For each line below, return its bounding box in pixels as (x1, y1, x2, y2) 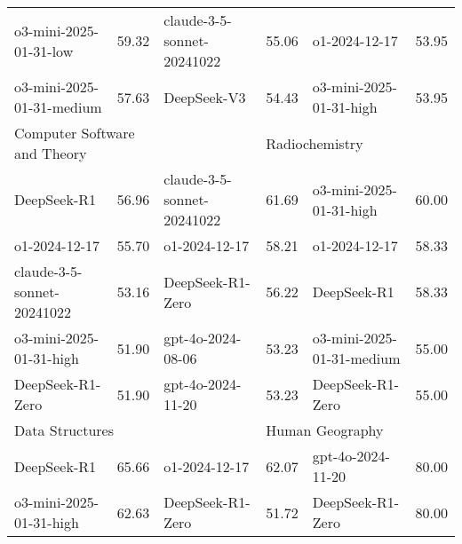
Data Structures (14, 420, 114, 440)
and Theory (14, 143, 87, 163)
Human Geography (266, 420, 384, 440)
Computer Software (14, 122, 135, 143)
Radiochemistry (266, 132, 363, 154)
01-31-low (14, 40, 74, 61)
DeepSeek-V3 (163, 86, 246, 107)
